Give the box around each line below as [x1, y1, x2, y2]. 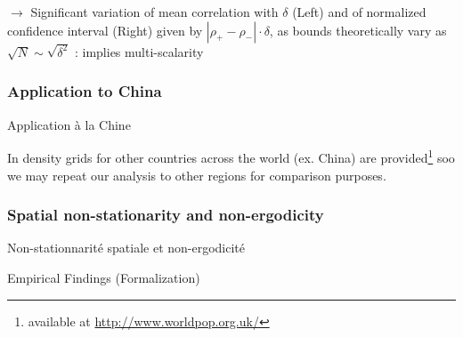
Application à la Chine [7, 115, 131, 133]
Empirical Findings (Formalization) [7, 268, 200, 286]
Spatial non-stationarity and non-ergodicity [7, 204, 324, 226]
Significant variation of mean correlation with [30, 3, 279, 20]
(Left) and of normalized [292, 3, 426, 20]
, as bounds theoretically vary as [269, 20, 447, 39]
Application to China [7, 80, 162, 102]
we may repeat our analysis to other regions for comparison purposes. [7, 165, 386, 184]
